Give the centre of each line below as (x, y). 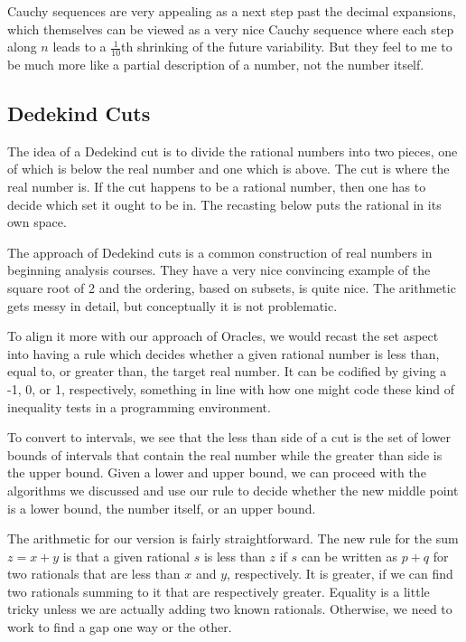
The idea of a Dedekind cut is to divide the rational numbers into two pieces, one (233, 151)
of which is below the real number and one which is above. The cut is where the (228, 169)
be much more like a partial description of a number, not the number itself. (216, 65)
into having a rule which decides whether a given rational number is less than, (224, 353)
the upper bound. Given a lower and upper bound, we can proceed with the (217, 472)
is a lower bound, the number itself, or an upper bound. (162, 508)
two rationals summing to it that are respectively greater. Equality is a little (219, 591)
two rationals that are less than (94, 574)
